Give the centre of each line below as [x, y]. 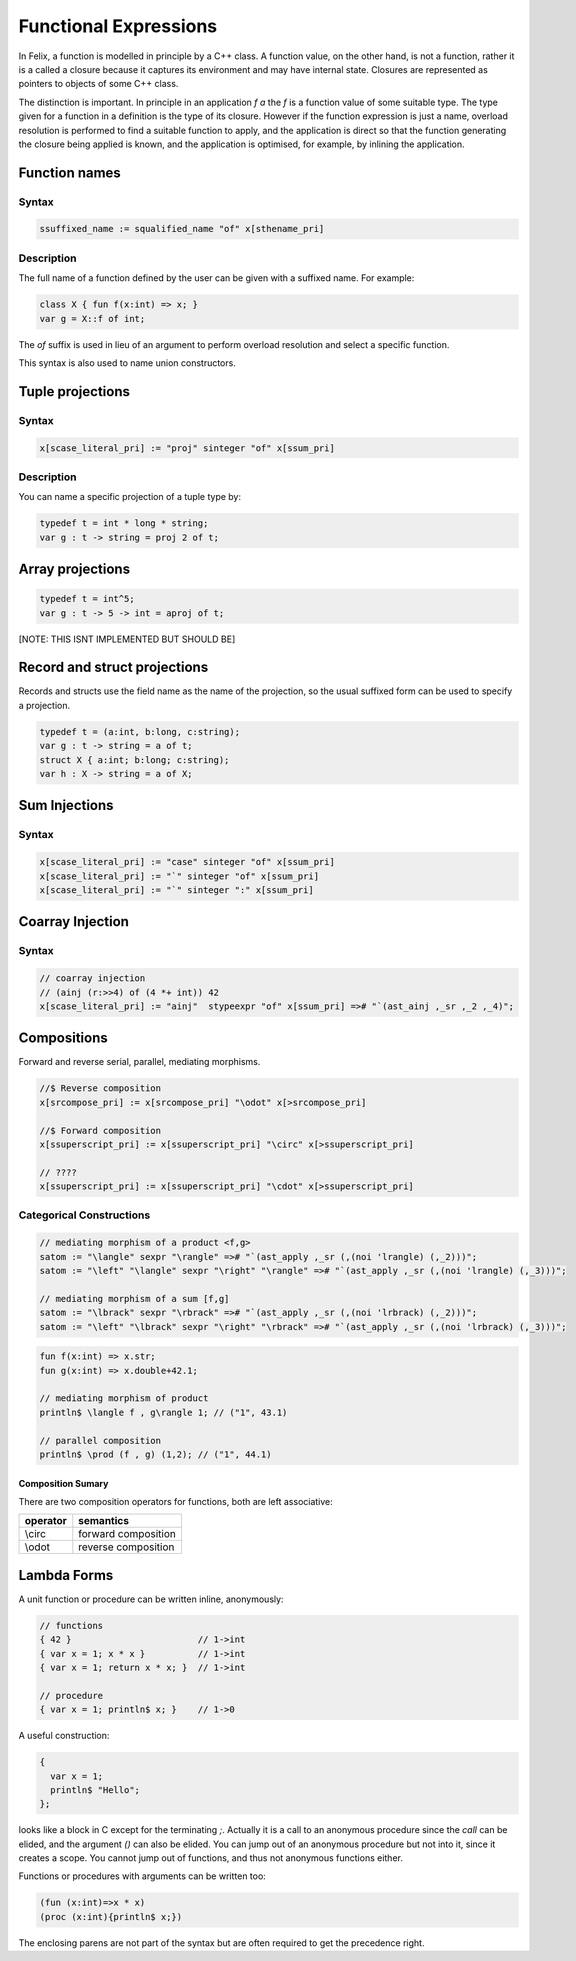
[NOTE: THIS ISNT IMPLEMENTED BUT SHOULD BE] [127, 639]
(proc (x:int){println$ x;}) [111, 1916]
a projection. [44, 705]
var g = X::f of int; [92, 318]
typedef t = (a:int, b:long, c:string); [139, 731]
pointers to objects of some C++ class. [98, 84]
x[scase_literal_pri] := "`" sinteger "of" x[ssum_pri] [179, 876]
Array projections [74, 569]
